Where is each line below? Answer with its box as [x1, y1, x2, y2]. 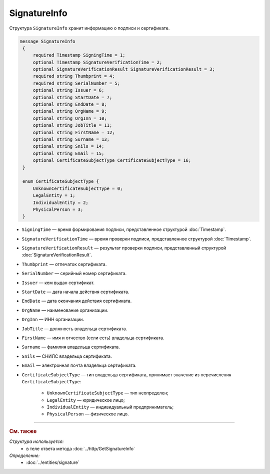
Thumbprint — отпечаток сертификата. [21, 261, 107, 267]
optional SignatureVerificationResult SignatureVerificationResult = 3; [32, 67, 215, 72]
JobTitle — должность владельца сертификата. [21, 326, 127, 332]
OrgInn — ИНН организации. [21, 316, 84, 323]
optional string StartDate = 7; [32, 94, 112, 100]
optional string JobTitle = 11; [32, 123, 112, 128]
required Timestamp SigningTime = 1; [32, 53, 125, 58]
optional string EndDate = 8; [32, 102, 107, 107]
